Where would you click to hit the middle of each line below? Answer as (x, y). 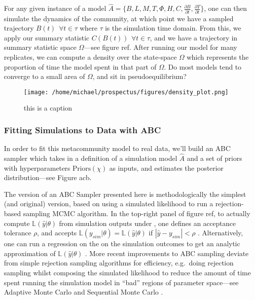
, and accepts (57, 233)
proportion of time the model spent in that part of (80, 66)
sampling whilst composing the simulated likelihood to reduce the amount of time (127, 272)
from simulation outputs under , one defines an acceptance (147, 223)
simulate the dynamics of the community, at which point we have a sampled (119, 18)
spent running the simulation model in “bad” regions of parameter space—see (121, 282)
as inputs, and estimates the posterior (166, 168)
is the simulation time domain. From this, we (173, 28)
